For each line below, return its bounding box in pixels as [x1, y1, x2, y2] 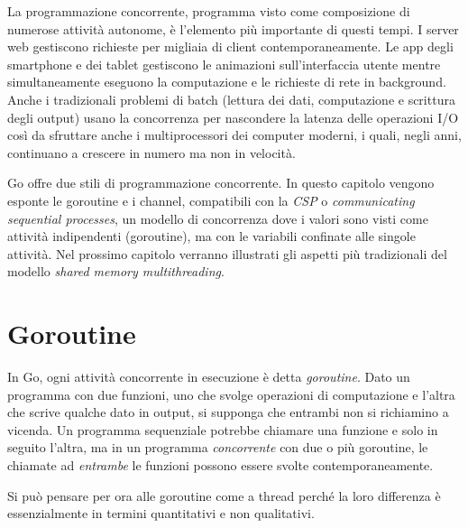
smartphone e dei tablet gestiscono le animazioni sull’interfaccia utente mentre [7, 54, 441, 73]
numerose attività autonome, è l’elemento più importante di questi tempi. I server [7, 19, 459, 38]
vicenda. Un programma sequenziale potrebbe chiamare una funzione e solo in [7, 420, 438, 439]
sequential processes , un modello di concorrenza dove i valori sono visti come [7, 208, 428, 227]
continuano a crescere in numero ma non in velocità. [7, 143, 296, 162]
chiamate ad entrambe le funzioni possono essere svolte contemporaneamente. [7, 456, 434, 474]
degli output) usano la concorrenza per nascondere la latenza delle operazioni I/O [7, 107, 459, 126]
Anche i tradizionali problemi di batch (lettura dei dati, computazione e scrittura [7, 89, 455, 108]
